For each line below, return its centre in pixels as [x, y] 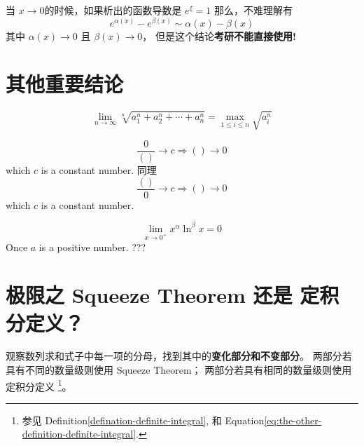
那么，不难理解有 [254, 10]
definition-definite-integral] [79, 434]
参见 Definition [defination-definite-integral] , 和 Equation [143, 420]
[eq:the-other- [293, 420]
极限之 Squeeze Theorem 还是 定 [163, 295]
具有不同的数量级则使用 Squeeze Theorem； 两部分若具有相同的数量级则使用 [179, 370]
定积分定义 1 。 [39, 385]
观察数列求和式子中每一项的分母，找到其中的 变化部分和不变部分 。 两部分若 [179, 356]
